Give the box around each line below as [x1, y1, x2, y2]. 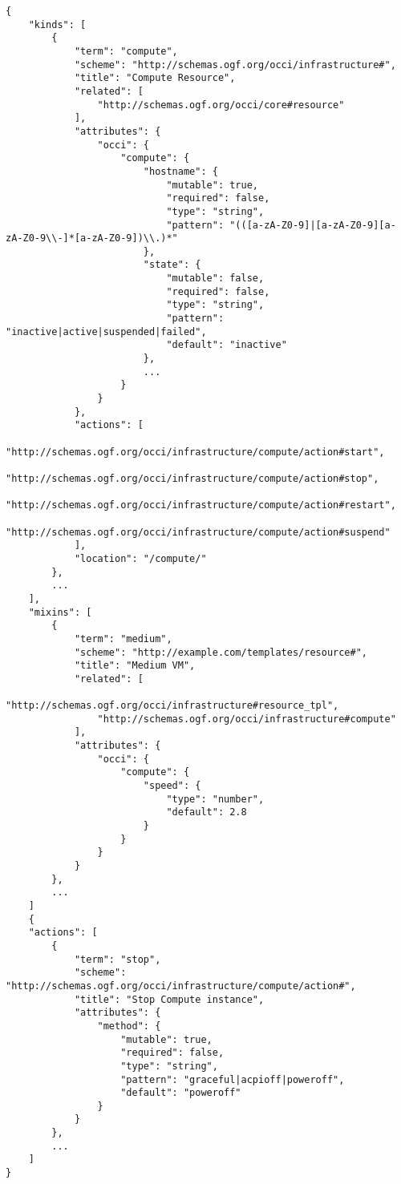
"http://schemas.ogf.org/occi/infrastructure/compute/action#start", [6, 446, 385, 458]
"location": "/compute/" [74, 552, 207, 564]
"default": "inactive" [166, 339, 287, 351]
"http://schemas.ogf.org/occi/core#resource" [97, 99, 345, 111]
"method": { [97, 1020, 161, 1032]
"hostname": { [143, 165, 218, 177]
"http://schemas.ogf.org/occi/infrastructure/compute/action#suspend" [6, 526, 391, 538]
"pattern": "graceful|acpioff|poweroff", [120, 1073, 345, 1085]
